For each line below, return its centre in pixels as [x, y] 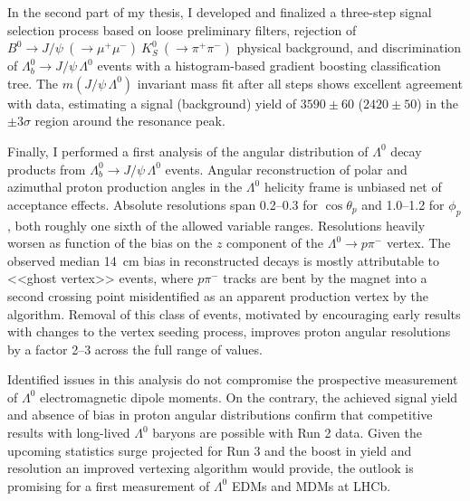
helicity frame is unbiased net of [353, 187]
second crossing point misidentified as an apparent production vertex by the [218, 295]
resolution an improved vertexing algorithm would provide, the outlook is [211, 468]
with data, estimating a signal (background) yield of [152, 103]
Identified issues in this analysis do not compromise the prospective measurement [233, 379]
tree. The [33, 83]
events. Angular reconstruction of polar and [286, 169]
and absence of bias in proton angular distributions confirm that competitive [220, 415]
